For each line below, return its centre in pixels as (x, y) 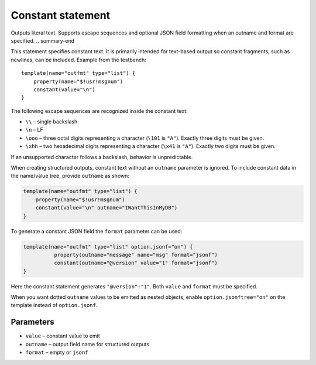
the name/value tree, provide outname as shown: (70, 176)
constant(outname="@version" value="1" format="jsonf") (135, 263)
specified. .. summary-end (43, 40)
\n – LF (34, 130)
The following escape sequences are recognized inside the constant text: (99, 111)
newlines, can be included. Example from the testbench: (78, 60)
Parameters (32, 322)
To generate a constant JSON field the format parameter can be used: (97, 231)
